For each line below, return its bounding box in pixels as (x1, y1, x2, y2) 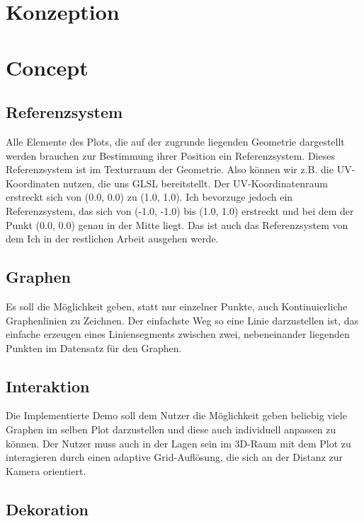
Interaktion (6, 375, 90, 397)
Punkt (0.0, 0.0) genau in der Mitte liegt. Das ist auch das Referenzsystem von (6, 217, 348, 232)
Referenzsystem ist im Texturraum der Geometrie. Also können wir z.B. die (6, 162, 334, 177)
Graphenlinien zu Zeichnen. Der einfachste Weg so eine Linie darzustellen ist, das (6, 312, 358, 327)
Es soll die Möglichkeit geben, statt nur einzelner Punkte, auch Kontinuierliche (6, 298, 348, 313)
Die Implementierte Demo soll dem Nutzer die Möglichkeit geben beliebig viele (6, 408, 347, 423)
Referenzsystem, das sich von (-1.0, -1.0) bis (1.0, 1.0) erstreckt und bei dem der (6, 203, 354, 218)
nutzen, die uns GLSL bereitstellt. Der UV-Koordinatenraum (62, 175, 328, 190)
